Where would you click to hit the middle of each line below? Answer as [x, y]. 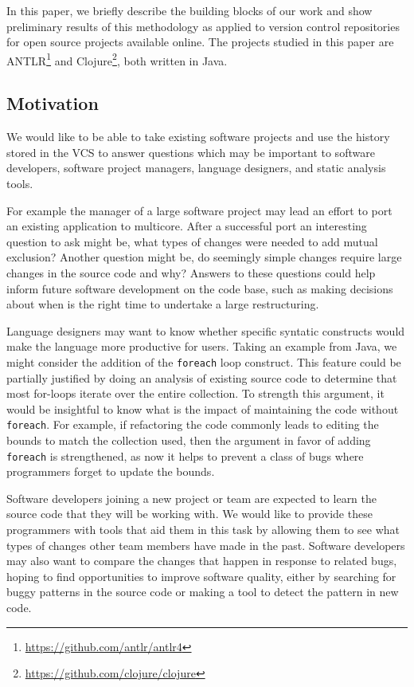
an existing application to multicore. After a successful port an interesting [187, 226]
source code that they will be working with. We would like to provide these [189, 514]
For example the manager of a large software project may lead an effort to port [199, 210]
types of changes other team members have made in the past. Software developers [206, 545]
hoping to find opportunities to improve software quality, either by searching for [201, 576]
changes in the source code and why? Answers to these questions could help [191, 272]
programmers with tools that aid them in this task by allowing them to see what [203, 530]
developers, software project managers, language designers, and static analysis [196, 168]
